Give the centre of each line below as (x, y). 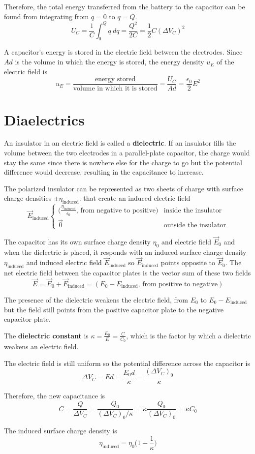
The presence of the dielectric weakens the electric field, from (96, 299)
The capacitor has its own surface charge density (77, 241)
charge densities (28, 198)
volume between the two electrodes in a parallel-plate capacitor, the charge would (127, 153)
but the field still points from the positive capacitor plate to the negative (114, 309)
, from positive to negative (178, 284)
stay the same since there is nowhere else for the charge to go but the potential (123, 162)
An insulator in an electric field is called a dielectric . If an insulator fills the (120, 143)
